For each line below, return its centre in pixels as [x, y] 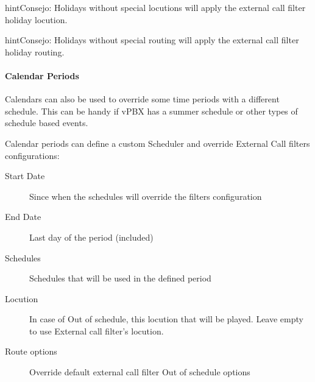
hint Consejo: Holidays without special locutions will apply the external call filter [155, 7]
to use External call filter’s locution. [97, 331]
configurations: [32, 155]
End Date [23, 217]
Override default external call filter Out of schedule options [140, 372]
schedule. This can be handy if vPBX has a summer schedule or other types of [151, 111]
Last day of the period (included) [91, 237]
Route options [31, 351]
